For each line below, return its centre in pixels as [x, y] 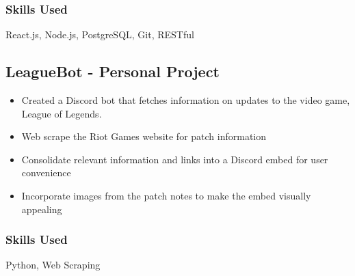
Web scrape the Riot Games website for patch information [144, 136]
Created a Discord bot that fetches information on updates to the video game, [186, 100]
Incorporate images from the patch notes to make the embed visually [166, 195]
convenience [46, 172]
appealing [42, 209]
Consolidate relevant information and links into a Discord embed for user [175, 159]
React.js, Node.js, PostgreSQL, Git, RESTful [100, 34]
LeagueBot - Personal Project [113, 71]
